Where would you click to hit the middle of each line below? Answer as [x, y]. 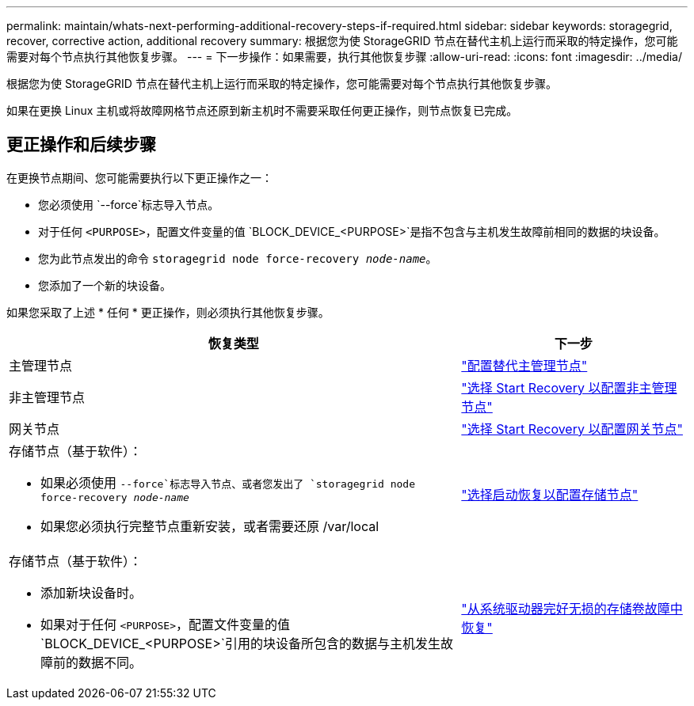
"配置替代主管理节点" [524, 365]
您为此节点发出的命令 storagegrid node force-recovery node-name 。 [238, 258]
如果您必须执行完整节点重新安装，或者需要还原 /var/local [210, 526]
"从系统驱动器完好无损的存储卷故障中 [572, 608]
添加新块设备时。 [92, 592]
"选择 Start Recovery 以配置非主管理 [569, 387]
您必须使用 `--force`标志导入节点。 [129, 204]
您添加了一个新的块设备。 [105, 285]
